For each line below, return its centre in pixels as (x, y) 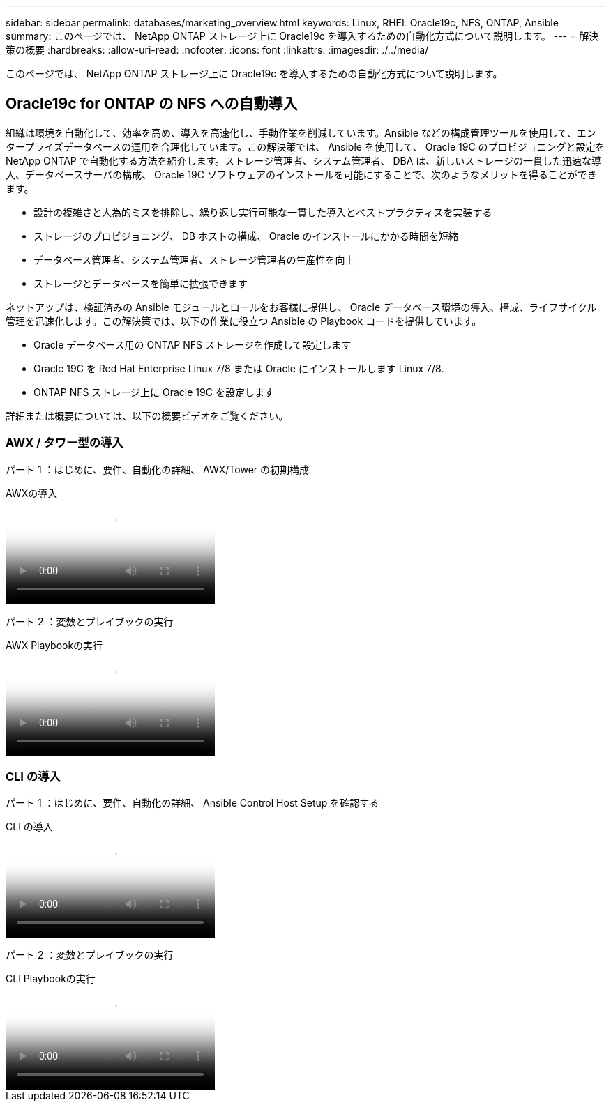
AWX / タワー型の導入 (65, 443)
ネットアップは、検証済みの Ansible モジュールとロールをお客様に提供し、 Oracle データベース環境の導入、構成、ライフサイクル (301, 307)
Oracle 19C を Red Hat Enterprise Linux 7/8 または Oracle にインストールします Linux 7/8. (239, 368)
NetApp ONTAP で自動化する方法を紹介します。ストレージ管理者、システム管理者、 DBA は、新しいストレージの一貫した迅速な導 (304, 160)
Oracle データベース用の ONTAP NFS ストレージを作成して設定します (193, 344)
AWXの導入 (32, 493)
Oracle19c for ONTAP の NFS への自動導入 (152, 104)
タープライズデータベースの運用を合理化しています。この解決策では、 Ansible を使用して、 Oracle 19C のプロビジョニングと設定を (305, 146)
